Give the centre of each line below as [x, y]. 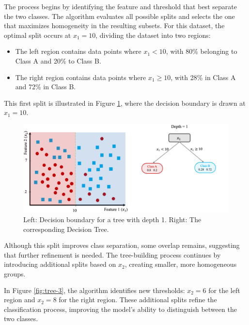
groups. [15, 274]
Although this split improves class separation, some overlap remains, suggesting [122, 245]
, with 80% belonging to [202, 51]
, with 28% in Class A [203, 77]
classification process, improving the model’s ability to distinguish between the [120, 309]
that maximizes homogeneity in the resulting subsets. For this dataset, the [114, 25]
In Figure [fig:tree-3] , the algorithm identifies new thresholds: [94, 290]
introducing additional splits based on [60, 264]
